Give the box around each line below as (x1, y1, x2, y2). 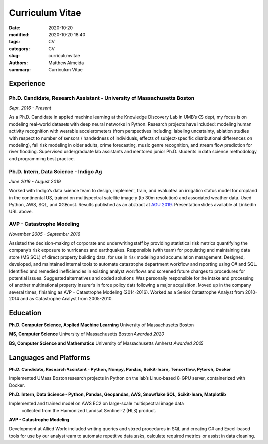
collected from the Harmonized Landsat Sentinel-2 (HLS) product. (21, 407, 156, 413)
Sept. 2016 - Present (9, 105, 52, 111)
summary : (9, 66, 31, 72)
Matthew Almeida (48, 60, 84, 66)
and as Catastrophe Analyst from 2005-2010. (20, 296, 113, 302)
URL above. (9, 209, 33, 215)
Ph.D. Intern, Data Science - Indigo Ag (9, 168, 102, 175)
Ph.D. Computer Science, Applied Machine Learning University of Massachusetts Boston (9, 322, 194, 328)
